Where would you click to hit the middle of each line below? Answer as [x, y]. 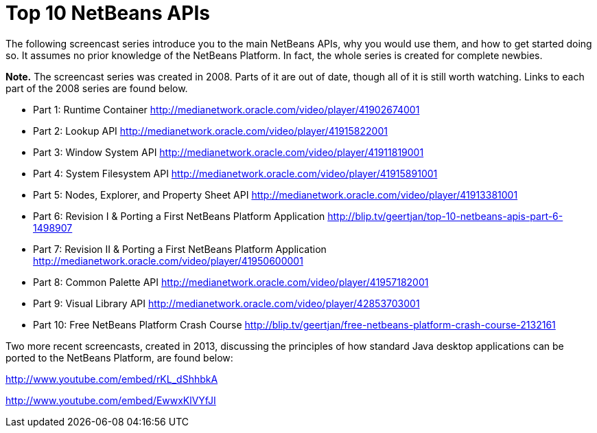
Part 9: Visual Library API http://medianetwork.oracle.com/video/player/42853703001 [226, 303]
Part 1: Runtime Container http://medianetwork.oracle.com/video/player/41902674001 [226, 109]
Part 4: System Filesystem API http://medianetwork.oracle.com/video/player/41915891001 [235, 173]
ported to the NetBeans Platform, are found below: [119, 357]
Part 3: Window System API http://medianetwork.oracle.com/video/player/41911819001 [229, 152]
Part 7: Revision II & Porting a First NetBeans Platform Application [180, 249]
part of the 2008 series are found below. [97, 88]
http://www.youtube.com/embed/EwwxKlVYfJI [111, 400]
